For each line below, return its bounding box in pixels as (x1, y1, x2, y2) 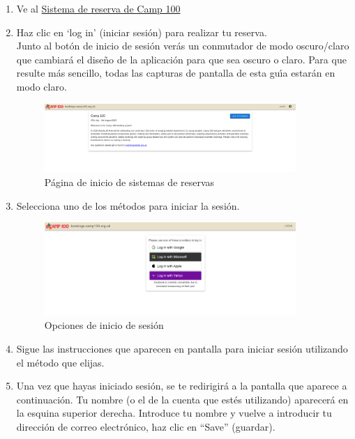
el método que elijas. (16, 355, 105, 369)
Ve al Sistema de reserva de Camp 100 (16, 1, 181, 15)
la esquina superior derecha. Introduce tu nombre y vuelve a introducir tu (16, 406, 332, 420)
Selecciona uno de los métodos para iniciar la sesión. (16, 198, 240, 213)
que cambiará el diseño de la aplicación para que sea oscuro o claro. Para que (16, 52, 347, 66)
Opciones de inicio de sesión (44, 318, 164, 332)
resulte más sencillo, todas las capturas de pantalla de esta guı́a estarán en (16, 66, 335, 80)
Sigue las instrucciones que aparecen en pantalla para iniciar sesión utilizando (16, 341, 348, 356)
